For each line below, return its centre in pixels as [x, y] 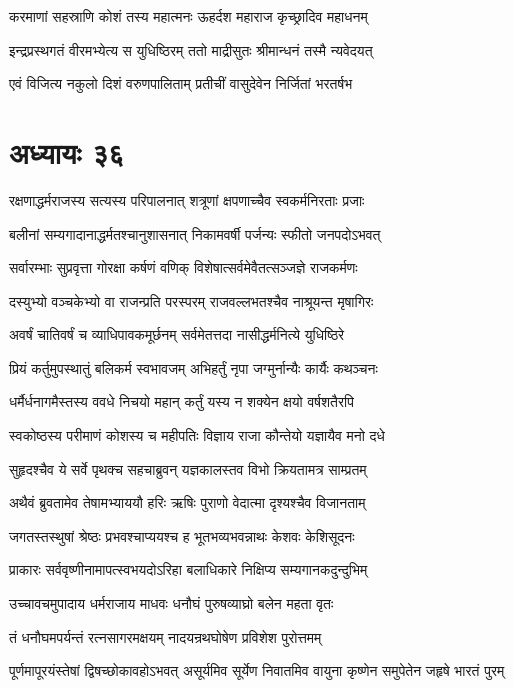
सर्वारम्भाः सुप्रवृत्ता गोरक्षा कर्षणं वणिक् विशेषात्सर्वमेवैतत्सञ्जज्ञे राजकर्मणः [183, 267]
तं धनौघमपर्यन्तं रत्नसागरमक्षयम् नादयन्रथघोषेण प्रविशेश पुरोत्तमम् [165, 636]
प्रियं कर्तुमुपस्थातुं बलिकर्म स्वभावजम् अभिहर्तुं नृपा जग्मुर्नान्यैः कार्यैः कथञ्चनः [193, 367]
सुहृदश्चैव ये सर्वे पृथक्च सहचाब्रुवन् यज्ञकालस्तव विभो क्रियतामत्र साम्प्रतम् [188, 468]
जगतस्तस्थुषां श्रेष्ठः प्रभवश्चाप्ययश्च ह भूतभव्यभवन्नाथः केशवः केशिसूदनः [182, 535]
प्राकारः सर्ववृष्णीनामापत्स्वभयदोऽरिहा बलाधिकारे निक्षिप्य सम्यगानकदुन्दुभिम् [188, 569]
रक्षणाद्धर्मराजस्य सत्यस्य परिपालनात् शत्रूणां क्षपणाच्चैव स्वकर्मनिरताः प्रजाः [187, 199]
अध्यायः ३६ [67, 151]
